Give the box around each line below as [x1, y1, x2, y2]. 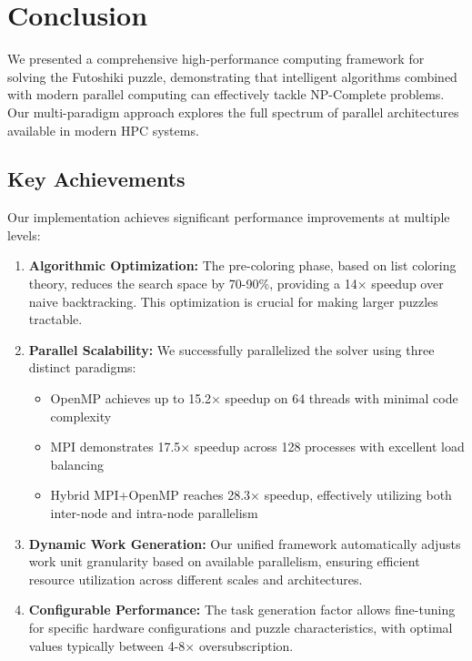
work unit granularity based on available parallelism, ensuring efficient [28, 552, 420, 571]
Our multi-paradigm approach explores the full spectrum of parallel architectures [7, 102, 459, 121]
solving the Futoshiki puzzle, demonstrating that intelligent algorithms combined [7, 66, 457, 86]
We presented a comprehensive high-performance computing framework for [7, 49, 425, 68]
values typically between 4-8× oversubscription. [28, 636, 294, 655]
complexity [50, 406, 112, 425]
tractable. [28, 310, 83, 329]
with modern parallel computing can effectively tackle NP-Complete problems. [7, 85, 445, 104]
